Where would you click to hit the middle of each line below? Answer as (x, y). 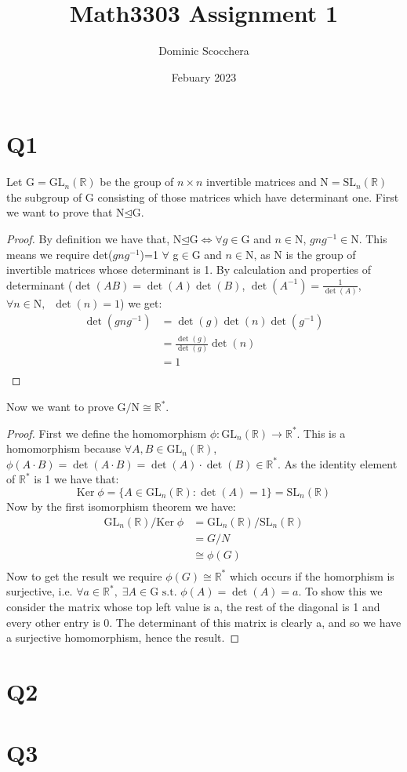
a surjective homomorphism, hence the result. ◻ (123, 637)
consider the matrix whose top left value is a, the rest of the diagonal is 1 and (193, 606)
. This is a (321, 433)
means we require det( (60, 254)
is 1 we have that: (76, 479)
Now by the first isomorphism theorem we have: (121, 506)
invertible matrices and (262, 182)
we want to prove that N (65, 212)
